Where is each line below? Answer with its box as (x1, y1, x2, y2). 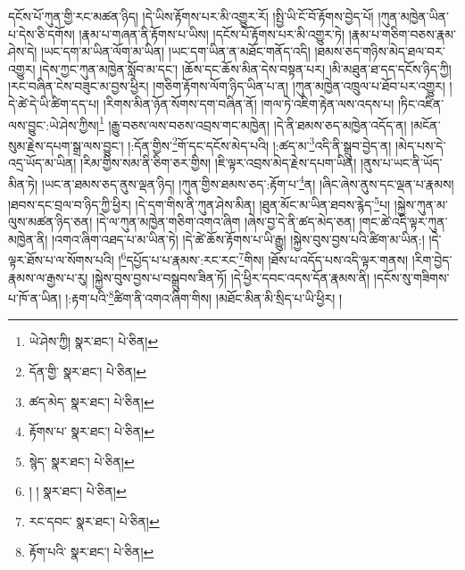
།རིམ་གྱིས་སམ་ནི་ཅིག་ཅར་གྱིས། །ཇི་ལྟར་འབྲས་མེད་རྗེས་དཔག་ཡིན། (80, 153, 357, 172)
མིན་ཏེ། (8, 174, 38, 193)
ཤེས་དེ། (8, 42, 37, 61)
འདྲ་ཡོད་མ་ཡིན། (8, 153, 77, 172)
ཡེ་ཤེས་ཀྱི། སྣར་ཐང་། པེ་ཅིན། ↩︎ (29, 332, 159, 351)
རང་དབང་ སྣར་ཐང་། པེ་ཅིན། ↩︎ (29, 512, 160, 530)
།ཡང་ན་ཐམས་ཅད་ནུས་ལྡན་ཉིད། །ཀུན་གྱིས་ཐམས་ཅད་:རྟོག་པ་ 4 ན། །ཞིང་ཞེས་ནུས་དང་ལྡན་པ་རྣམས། (41, 171, 454, 193)
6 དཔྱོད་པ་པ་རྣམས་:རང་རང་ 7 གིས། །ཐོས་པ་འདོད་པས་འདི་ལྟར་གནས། (120, 248, 409, 268)
